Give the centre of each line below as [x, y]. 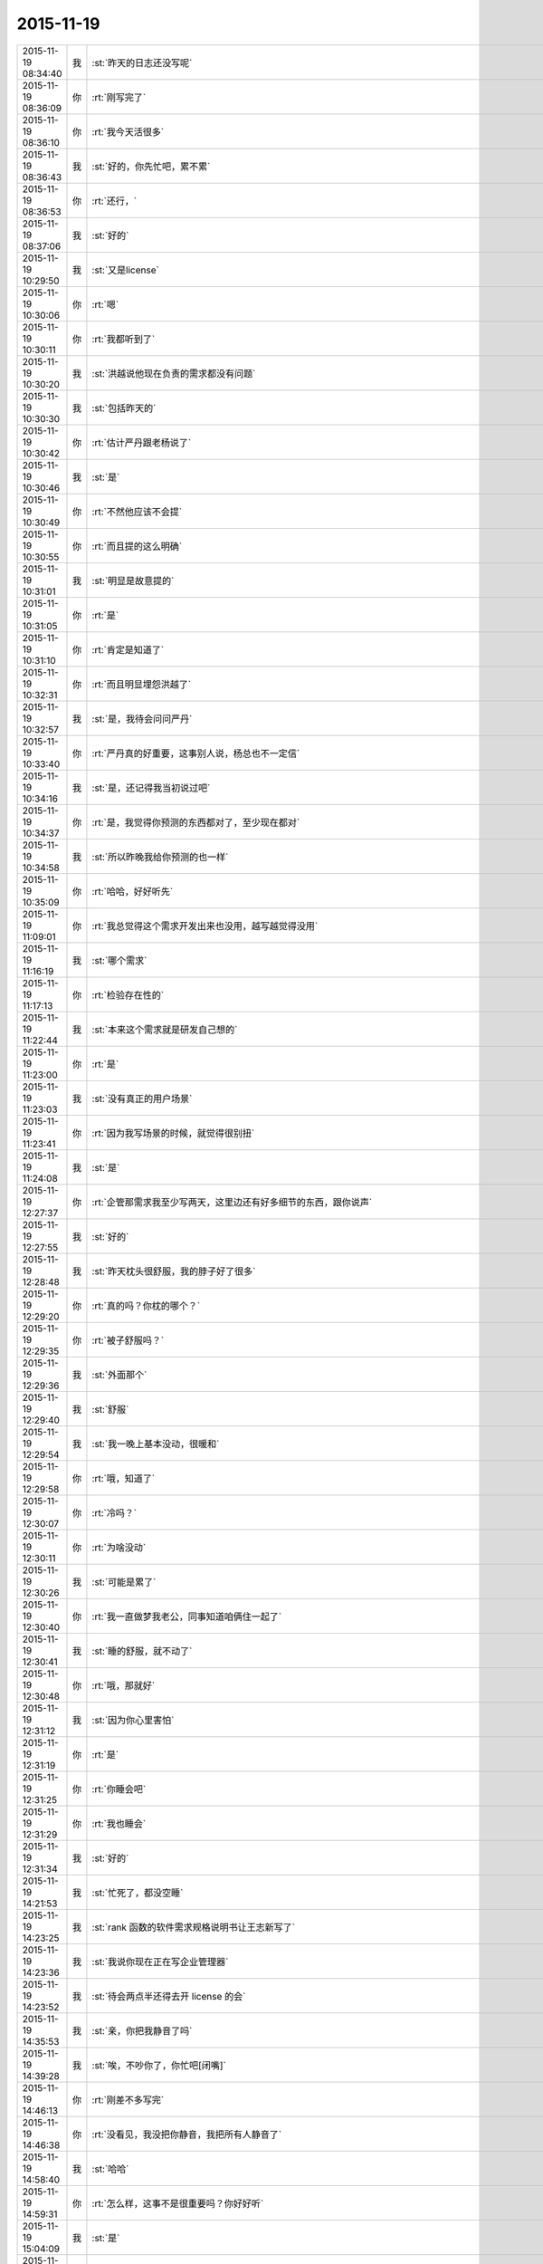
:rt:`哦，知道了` [124, 1478]
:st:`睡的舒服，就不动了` [142, 1651]
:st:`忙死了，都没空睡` [138, 1893]
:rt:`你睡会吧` [119, 1789]
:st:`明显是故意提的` [133, 580]
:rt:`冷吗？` [114, 1512]
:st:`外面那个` [119, 1375]
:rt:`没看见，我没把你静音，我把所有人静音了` [187, 2134]
